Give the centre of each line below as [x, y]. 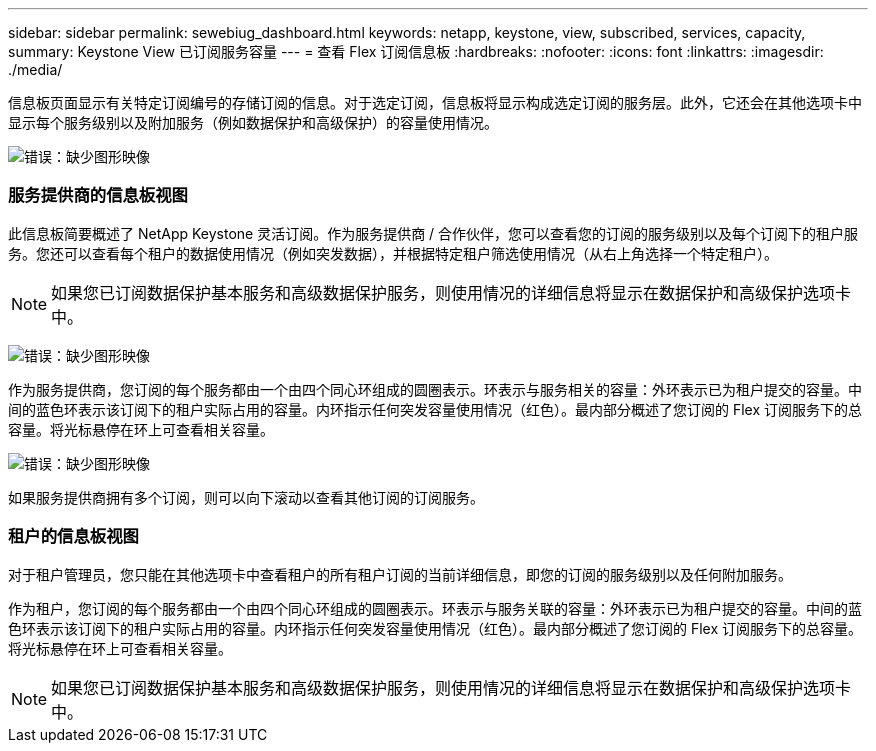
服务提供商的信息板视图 [98, 195]
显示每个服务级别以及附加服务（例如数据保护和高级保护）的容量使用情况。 [253, 122]
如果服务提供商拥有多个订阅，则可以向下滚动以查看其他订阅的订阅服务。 [246, 497]
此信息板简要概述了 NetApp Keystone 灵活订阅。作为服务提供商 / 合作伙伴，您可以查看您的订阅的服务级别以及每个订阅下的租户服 [433, 233]
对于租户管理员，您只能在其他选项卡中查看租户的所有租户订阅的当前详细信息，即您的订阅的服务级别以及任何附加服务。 [400, 574]
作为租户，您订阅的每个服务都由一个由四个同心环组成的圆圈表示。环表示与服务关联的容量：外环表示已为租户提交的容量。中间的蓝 [435, 608]
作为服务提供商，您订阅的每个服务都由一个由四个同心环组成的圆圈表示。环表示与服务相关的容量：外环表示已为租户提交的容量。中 [435, 389]
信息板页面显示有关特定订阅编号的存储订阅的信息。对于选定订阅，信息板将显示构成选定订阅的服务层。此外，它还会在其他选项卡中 [435, 102]
